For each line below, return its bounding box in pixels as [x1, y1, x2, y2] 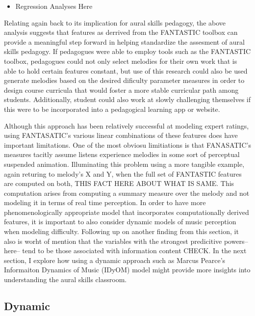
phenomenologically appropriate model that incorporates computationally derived [4, 207, 249, 217]
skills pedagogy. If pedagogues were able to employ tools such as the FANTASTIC [4, 46, 251, 56]
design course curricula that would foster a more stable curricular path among [4, 84, 239, 95]
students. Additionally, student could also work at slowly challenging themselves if [4, 94, 251, 105]
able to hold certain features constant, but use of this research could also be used [4, 65, 248, 76]
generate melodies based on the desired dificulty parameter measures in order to [4, 75, 245, 85]
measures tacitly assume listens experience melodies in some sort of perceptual [4, 149, 240, 159]
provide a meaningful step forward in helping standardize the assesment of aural [4, 36, 245, 47]
